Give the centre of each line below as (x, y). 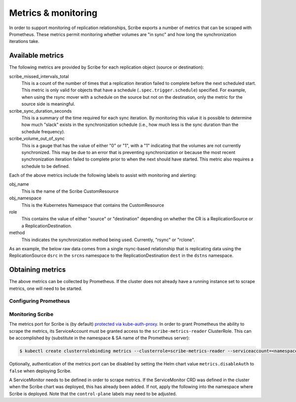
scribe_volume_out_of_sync (37, 139)
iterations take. (24, 41)
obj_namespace (25, 198)
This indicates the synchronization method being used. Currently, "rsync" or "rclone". (108, 240)
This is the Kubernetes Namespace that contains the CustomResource (93, 205)
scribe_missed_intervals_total (39, 76)
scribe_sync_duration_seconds (40, 111)
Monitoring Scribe (31, 315)
